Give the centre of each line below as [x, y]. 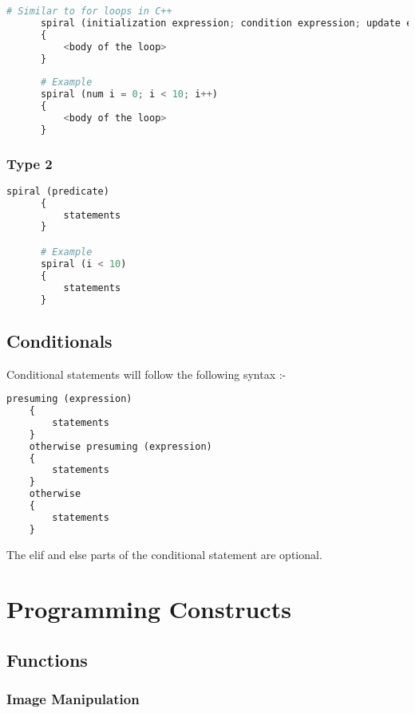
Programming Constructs [149, 609]
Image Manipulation [73, 699]
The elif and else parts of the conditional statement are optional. [164, 554]
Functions [47, 660]
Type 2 [30, 163]
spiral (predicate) [58, 191]
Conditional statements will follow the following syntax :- [146, 374]
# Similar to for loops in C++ [89, 11]
